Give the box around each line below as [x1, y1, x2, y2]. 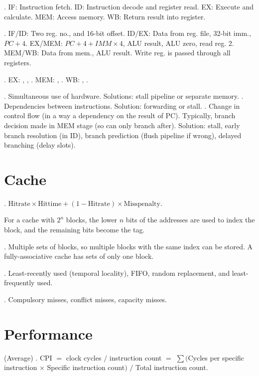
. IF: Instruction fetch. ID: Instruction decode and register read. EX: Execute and [4, 1, 254, 11]
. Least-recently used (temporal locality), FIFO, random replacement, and [4, 267, 230, 278]
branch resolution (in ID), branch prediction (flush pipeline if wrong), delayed [4, 130, 242, 140]
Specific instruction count [47, 362, 125, 373]
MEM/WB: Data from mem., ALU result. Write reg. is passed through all [4, 47, 231, 58]
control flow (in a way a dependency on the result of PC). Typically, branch [4, 110, 236, 121]
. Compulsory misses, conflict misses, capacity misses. [4, 294, 167, 304]
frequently [4, 277, 35, 288]
